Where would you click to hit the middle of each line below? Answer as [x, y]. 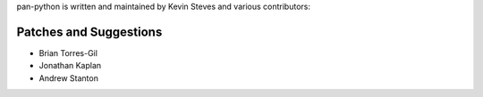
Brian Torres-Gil [68, 53]
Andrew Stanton [68, 78]
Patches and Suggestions [89, 32]
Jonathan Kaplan [70, 66]
